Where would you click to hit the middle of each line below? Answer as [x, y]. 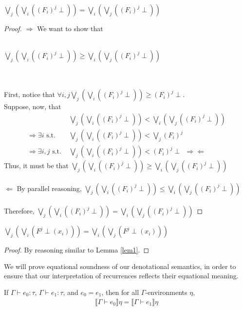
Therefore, [19, 211]
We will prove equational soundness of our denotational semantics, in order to [120, 266]
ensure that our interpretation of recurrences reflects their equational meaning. [121, 276]
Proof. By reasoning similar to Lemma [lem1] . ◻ [77, 250]
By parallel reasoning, [49, 188]
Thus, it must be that [36, 165]
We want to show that [70, 28]
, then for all [120, 292]
